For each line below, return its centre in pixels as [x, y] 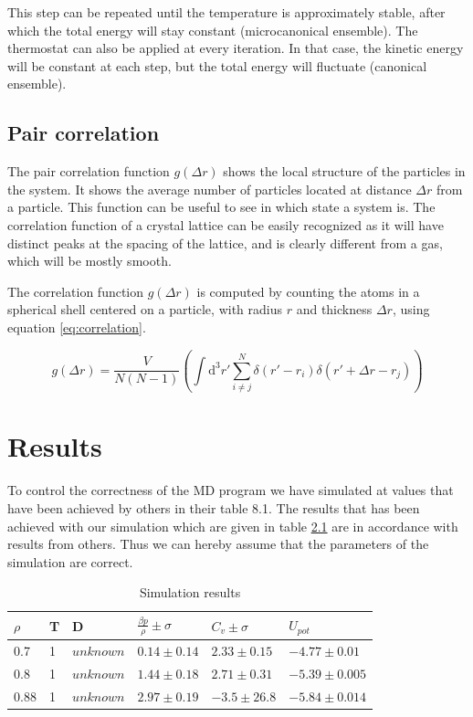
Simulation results [190, 592]
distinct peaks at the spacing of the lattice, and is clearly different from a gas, [225, 243]
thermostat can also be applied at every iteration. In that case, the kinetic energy [236, 48]
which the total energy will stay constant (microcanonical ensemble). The [213, 30]
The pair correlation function [89, 171]
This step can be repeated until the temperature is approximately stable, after [226, 12]
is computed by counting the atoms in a [308, 291]
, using [411, 309]
